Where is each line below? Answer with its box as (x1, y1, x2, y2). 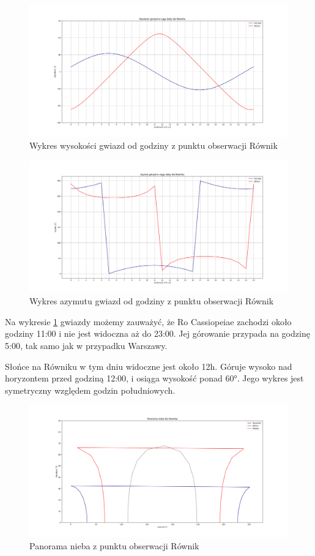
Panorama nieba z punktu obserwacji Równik (29, 539, 199, 552)
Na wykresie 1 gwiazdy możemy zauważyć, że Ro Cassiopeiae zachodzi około (5, 315, 292, 328)
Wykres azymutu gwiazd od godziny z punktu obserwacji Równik (29, 295, 274, 307)
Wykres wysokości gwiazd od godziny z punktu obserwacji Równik (29, 139, 278, 152)
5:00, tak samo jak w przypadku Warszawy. (5, 339, 168, 351)
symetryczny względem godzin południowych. (5, 383, 176, 396)
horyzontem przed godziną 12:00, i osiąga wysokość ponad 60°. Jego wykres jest (5, 372, 304, 385)
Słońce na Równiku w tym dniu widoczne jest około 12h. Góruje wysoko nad (5, 359, 292, 372)
